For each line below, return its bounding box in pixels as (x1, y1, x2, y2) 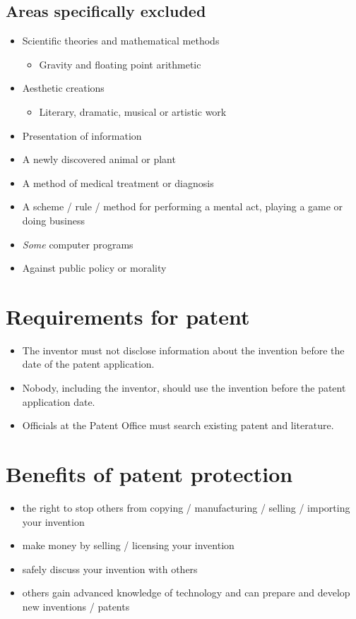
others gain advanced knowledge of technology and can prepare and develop (22, 585, 350, 600)
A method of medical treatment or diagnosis (22, 175, 214, 190)
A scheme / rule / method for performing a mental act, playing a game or (22, 199, 343, 214)
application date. (22, 394, 95, 409)
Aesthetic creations (22, 80, 105, 95)
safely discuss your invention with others (22, 561, 198, 576)
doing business (22, 212, 85, 227)
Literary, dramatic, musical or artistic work (39, 104, 227, 119)
